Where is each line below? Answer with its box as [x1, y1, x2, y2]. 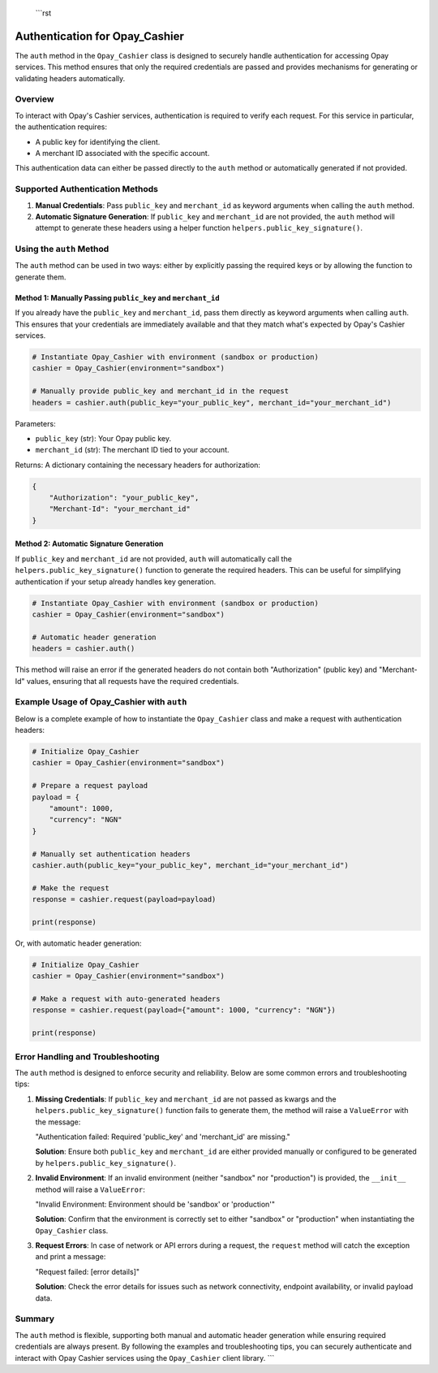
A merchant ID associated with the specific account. [35, 149, 210, 158]
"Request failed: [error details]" [35, 1267, 140, 1276]
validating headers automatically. [15, 73, 126, 83]
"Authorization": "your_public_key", [49, 493, 200, 503]
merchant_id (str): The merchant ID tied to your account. [35, 445, 230, 455]
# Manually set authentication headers [32, 849, 191, 859]
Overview [15, 93, 54, 105]
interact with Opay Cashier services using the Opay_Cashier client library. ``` [15, 1353, 275, 1362]
